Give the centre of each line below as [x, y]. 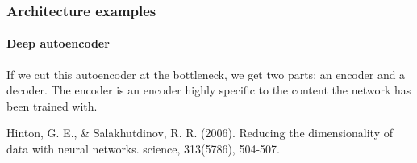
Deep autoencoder [58, 43]
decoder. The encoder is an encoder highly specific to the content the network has [209, 90]
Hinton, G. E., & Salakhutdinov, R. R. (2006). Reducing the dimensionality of [200, 133]
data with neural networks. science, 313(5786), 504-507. [143, 149]
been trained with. [52, 105]
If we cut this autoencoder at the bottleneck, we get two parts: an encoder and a [206, 74]
